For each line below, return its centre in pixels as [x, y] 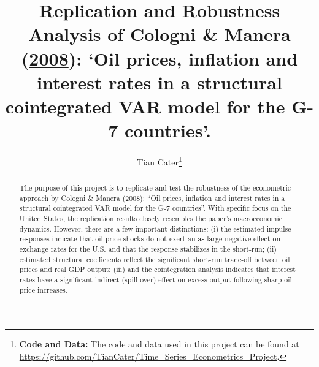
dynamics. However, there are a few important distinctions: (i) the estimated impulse [155, 228]
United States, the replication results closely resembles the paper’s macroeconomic [151, 218]
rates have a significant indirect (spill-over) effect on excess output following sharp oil [156, 280]
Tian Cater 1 [159, 161]
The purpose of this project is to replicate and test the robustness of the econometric [155, 188]
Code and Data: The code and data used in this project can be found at [159, 344]
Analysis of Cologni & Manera [159, 34]
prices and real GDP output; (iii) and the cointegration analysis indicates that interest [157, 269]
